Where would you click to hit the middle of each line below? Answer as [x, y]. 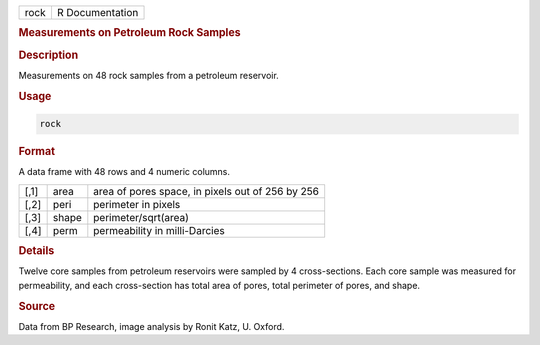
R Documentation [97, 12]
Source [37, 306]
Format [36, 152]
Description [48, 55]
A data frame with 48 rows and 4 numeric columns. [124, 172]
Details [36, 251]
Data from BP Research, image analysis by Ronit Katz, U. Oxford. [151, 326]
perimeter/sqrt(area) [141, 217]
